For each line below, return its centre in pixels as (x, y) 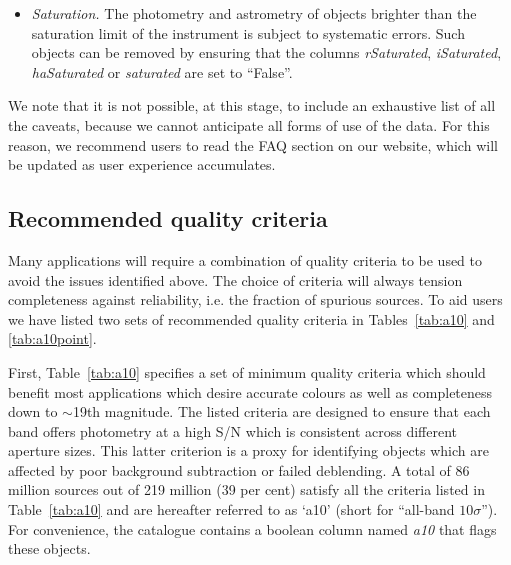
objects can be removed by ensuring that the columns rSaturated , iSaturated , (266, 52)
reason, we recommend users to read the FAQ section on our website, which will (253, 144)
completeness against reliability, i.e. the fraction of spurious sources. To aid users (255, 299)
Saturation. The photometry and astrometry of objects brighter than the (254, 13)
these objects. (49, 548)
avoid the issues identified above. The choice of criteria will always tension (235, 279)
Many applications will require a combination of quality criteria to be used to (245, 259)
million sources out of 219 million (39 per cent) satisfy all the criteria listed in (246, 489)
